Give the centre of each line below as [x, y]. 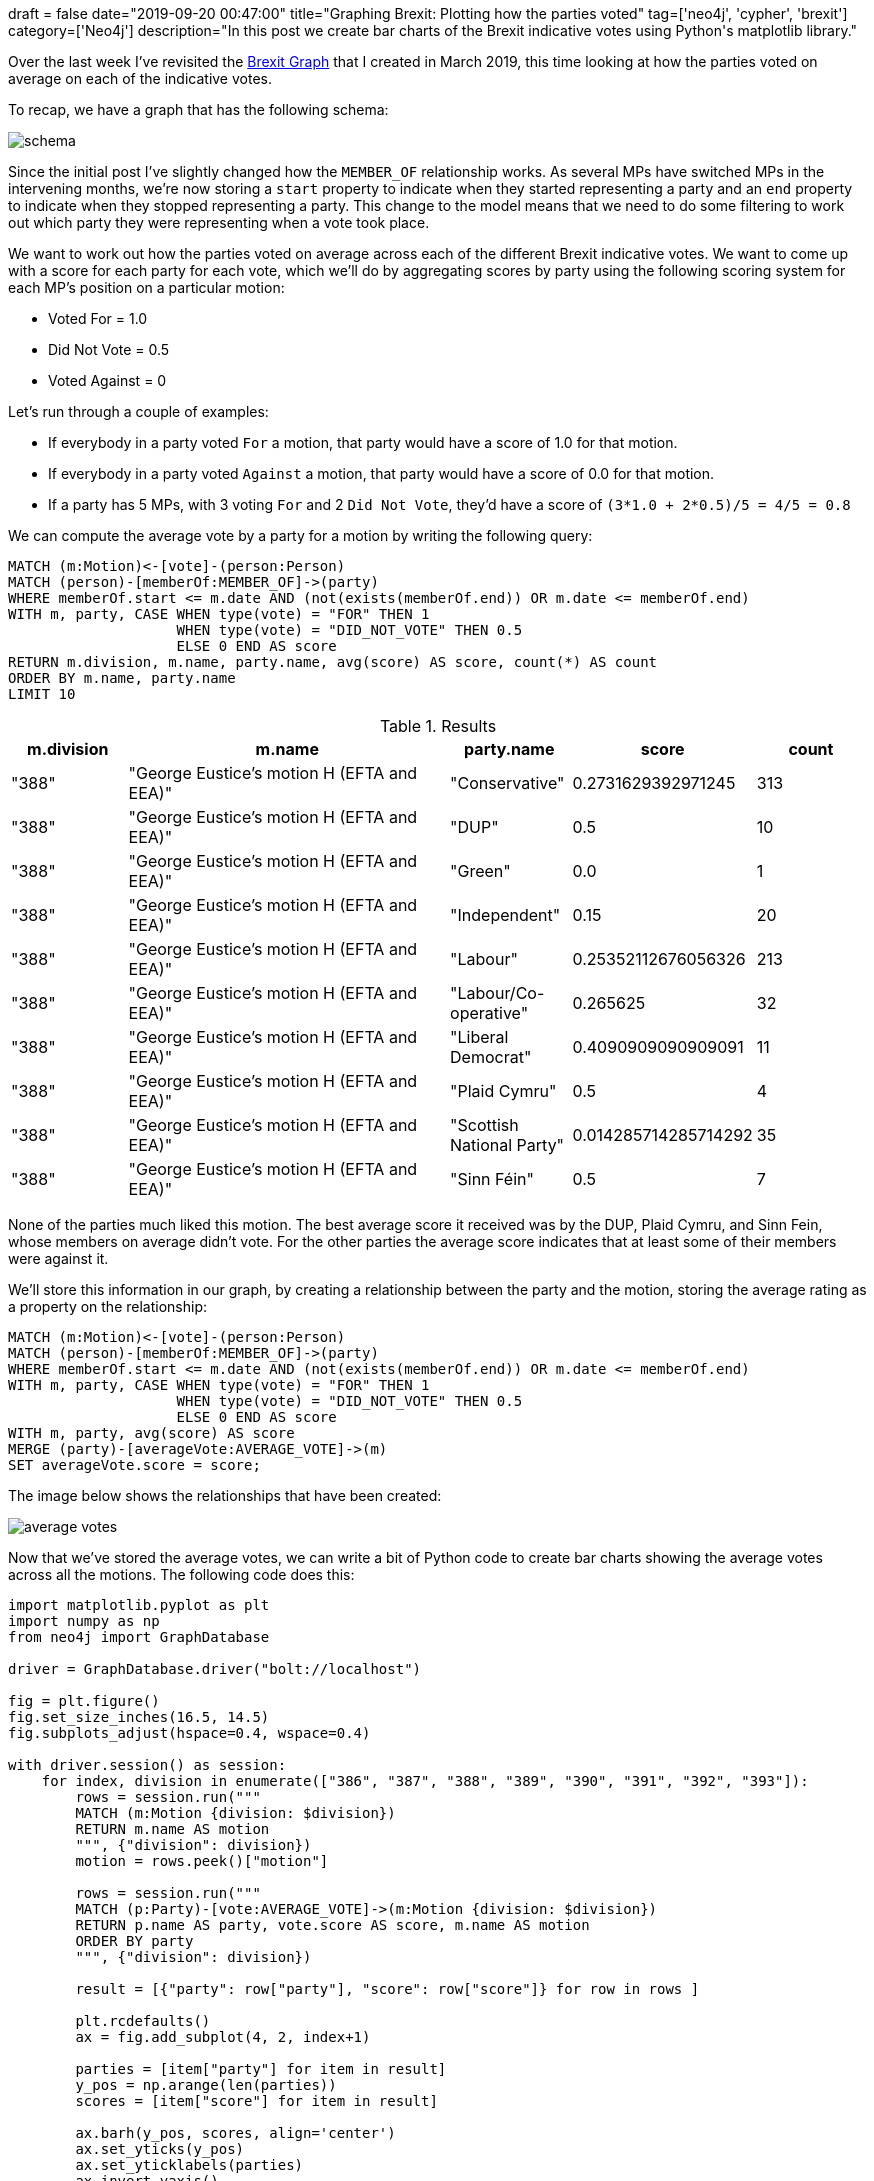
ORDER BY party [134, 1941]
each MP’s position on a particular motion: [146, 287]
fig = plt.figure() [84, 1701]
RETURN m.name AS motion [172, 1829]
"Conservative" [507, 783]
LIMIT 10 [42, 694]
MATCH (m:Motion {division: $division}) [235, 1813]
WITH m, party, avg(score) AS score [151, 1433]
